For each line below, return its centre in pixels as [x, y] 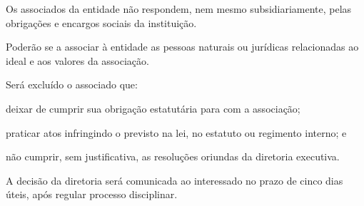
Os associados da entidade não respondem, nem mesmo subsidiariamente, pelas [179, 9]
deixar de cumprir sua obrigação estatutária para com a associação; [153, 108]
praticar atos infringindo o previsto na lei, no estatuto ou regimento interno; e [176, 132]
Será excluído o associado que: [72, 84]
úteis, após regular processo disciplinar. [92, 194]
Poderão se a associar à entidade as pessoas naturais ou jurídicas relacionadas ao [182, 47]
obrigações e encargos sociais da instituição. [101, 22]
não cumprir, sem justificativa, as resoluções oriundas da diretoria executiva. [173, 156]
